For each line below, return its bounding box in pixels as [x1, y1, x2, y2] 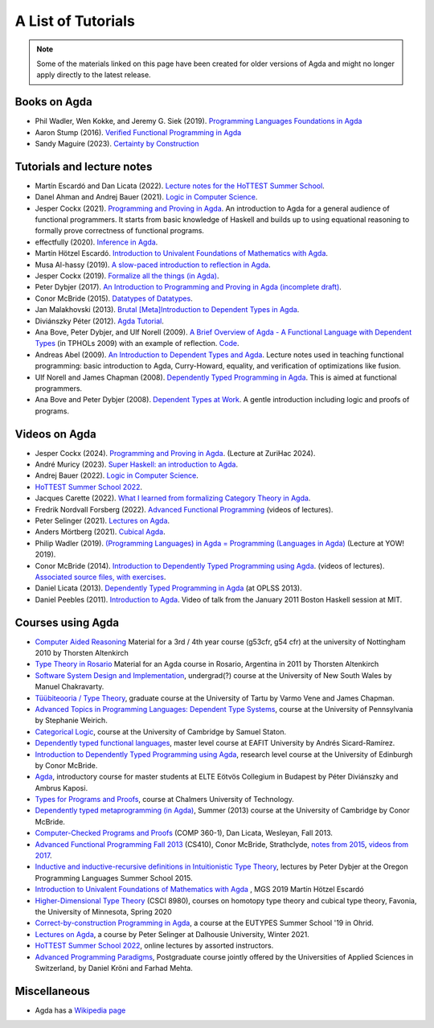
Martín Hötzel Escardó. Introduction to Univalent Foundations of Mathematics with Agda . [35, 249, 329, 258]
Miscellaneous [14, 984, 90, 997]
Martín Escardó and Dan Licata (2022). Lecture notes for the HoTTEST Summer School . [35, 181, 325, 191]
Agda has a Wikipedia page [35, 1005, 126, 1015]
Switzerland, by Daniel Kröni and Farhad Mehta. [35, 963, 193, 972]
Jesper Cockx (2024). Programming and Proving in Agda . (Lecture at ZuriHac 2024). [35, 448, 316, 458]
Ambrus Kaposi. [35, 783, 88, 792]
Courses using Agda [14, 615, 120, 629]
